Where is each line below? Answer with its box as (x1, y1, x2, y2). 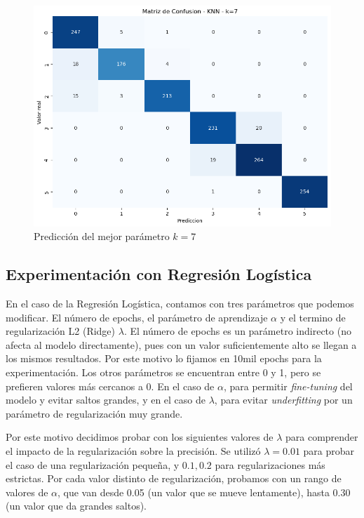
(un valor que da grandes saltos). (6, 498, 147, 513)
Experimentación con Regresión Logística (6, 263, 312, 285)
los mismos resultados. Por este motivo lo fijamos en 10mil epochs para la (6, 351, 322, 366)
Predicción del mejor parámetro (34, 229, 170, 244)
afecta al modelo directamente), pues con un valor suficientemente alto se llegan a (6, 337, 357, 352)
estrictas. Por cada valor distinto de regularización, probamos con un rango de (6, 471, 342, 486)
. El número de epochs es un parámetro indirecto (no (123, 324, 351, 338)
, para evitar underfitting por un (214, 392, 353, 407)
